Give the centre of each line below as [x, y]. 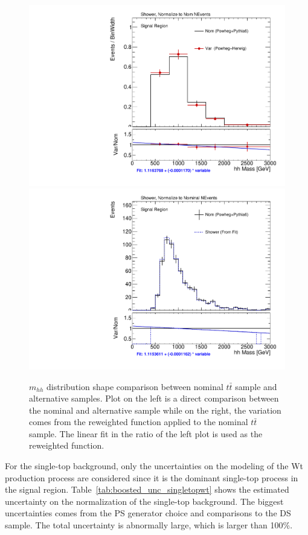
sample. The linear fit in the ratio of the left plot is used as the [146, 433]
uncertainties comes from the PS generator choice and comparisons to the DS [148, 513]
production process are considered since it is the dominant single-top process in [152, 477]
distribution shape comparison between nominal [135, 386]
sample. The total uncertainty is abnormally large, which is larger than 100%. [149, 525]
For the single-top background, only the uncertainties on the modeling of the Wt [154, 466]
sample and [256, 386]
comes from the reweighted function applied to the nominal [139, 422]
